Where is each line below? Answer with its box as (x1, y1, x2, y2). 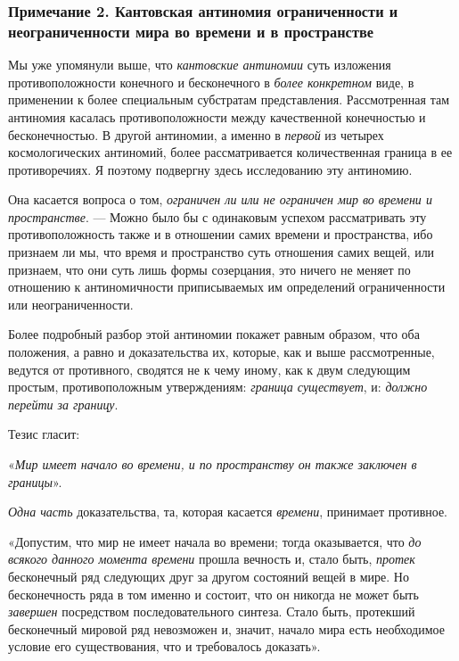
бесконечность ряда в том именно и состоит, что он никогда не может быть (8, 584, 419, 603)
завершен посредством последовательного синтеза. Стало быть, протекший (8, 602, 415, 621)
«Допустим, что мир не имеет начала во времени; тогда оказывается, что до (8, 532, 422, 550)
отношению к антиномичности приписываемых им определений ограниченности (8, 277, 446, 296)
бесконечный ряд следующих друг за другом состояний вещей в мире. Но (8, 566, 409, 585)
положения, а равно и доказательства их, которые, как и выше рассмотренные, (8, 343, 435, 361)
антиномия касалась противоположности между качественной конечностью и (8, 107, 426, 126)
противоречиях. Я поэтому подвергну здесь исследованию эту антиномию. (8, 160, 413, 178)
